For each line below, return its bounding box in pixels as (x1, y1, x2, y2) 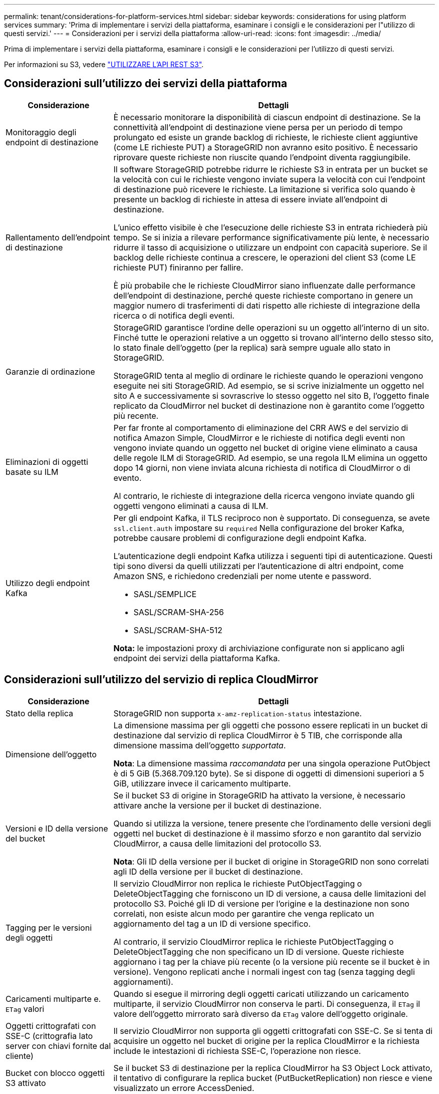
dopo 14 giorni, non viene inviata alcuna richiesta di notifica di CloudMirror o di (113, 462, 410, 473)
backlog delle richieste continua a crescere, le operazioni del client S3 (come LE (113, 252, 416, 262)
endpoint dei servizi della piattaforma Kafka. (113, 653, 280, 663)
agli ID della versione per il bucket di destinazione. (113, 866, 303, 877)
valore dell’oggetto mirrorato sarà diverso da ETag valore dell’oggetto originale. (113, 1008, 408, 1019)
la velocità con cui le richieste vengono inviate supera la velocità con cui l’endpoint (113, 174, 425, 184)
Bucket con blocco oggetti (6, 1067, 105, 1078)
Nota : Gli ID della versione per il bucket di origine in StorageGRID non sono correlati (113, 856, 429, 867)
